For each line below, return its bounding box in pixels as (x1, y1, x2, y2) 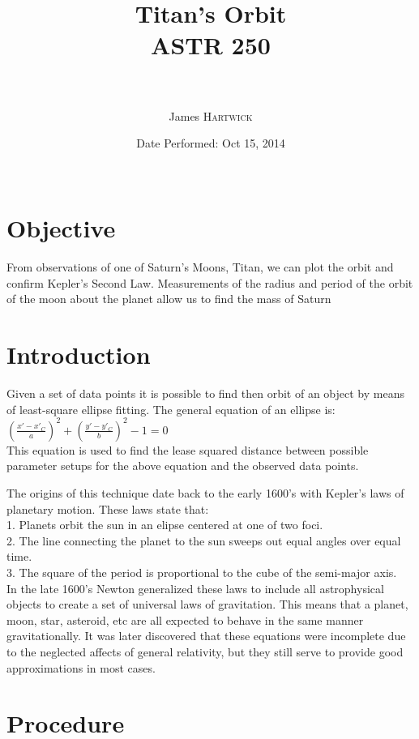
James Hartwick (169, 107, 253, 124)
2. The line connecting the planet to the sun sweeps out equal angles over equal (6, 532, 401, 549)
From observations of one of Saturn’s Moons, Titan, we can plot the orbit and (6, 258, 394, 276)
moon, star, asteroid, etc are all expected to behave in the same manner (6, 611, 364, 628)
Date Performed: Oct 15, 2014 (136, 135, 285, 152)
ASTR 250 (151, 28, 271, 62)
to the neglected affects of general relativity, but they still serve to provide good (6, 643, 404, 660)
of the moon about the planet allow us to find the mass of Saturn (6, 290, 331, 307)
